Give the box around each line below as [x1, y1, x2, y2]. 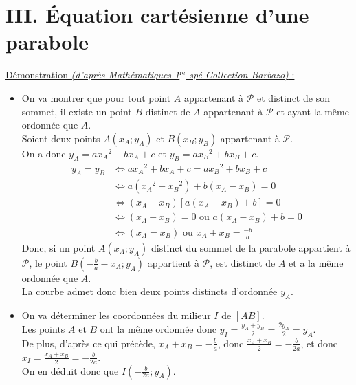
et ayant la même [276, 104, 349, 118]
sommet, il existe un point [21, 104, 132, 118]
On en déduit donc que [21, 363, 119, 377]
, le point [29, 255, 67, 269]
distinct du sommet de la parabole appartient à [151, 240, 351, 254]
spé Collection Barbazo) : [189, 67, 295, 82]
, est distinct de [210, 255, 276, 269]
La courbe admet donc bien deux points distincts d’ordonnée [21, 284, 278, 298]
